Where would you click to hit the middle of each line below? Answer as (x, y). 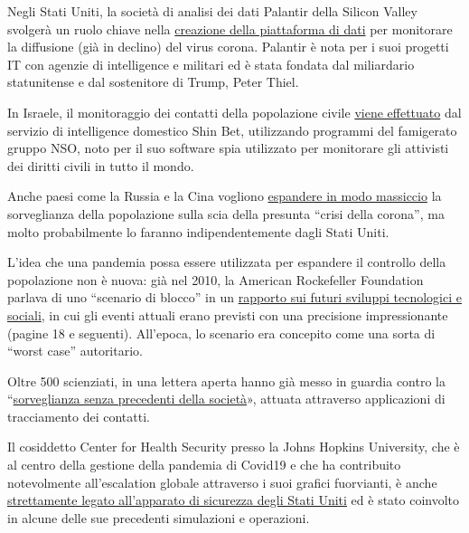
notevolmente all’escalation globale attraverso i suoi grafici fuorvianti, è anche (222, 482)
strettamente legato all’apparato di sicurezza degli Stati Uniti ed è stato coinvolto (234, 500)
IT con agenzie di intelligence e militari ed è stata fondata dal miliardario (211, 64)
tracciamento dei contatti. (79, 416)
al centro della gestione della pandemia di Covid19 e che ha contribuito (204, 465)
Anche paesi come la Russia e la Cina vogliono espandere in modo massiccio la (225, 196)
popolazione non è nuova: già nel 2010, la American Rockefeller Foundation (216, 279)
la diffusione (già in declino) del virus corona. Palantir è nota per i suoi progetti (228, 47)
